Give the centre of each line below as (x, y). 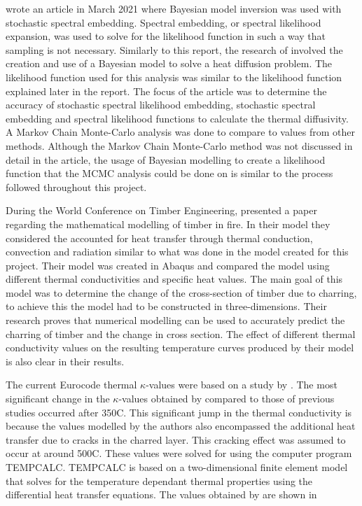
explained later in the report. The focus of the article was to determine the (166, 91)
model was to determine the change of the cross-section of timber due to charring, (181, 292)
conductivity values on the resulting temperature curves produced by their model (180, 347)
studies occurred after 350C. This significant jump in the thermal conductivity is (179, 412)
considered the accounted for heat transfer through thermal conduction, (159, 238)
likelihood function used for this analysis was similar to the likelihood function (174, 77)
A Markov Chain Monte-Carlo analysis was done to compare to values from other (181, 132)
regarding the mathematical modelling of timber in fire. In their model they (168, 224)
